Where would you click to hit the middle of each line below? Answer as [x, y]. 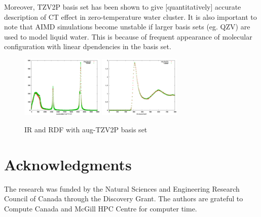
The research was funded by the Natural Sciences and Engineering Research [122, 188]
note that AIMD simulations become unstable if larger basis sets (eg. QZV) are [127, 27]
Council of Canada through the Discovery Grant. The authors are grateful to [124, 198]
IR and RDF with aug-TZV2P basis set [86, 129]
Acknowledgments [68, 164]
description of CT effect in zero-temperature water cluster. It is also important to [130, 16]
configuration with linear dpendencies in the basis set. [88, 46]
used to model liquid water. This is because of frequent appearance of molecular [128, 36]
